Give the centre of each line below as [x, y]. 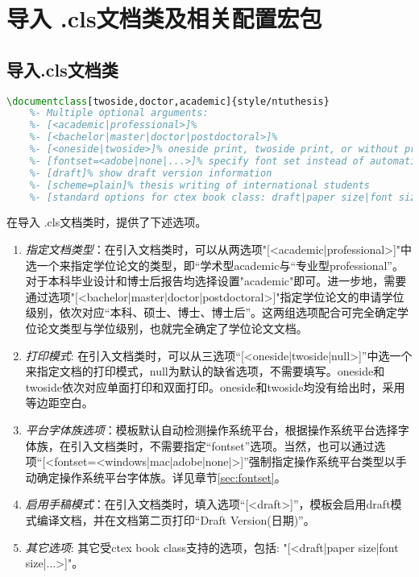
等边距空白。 [59, 403]
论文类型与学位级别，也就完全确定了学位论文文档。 [172, 328]
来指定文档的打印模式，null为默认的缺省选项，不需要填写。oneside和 [205, 371]
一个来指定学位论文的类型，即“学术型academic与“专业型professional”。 [220, 265]
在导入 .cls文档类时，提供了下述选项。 [107, 222]
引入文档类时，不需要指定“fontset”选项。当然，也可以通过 [222, 445]
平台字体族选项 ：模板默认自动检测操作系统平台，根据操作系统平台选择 [212, 429]
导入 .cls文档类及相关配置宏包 [164, 18]
